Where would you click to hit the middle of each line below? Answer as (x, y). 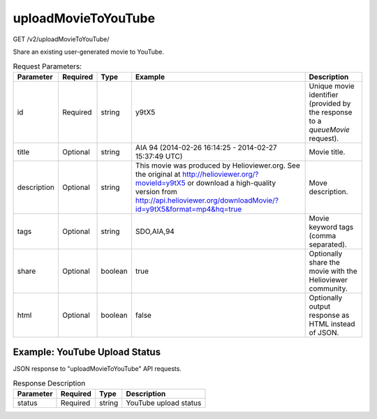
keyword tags (331, 227)
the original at (158, 174)
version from (156, 191)
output (320, 306)
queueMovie (330, 129)
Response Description (49, 383)
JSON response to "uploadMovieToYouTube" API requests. (97, 369)
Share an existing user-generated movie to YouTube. (88, 52)
